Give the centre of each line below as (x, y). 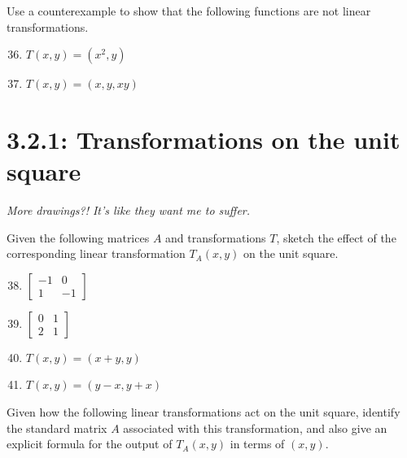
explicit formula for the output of (90, 444)
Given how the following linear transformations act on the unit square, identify (203, 412)
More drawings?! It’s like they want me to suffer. (129, 210)
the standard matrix (57, 427)
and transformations (216, 237)
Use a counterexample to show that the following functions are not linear (189, 11)
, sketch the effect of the (336, 237)
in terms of (257, 444)
